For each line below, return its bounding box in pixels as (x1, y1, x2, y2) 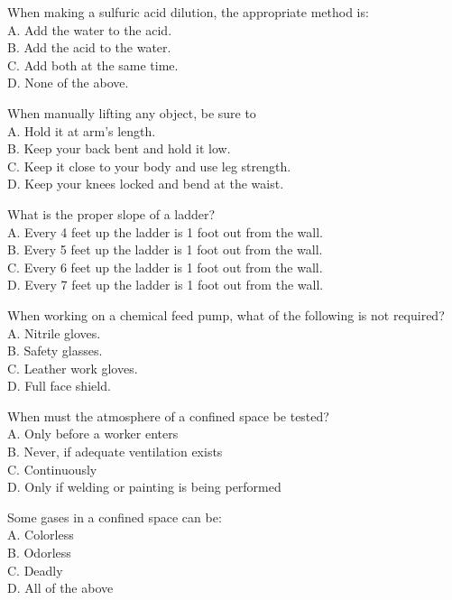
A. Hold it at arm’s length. (7, 121, 156, 140)
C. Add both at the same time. (7, 55, 179, 74)
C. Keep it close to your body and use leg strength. (7, 156, 291, 175)
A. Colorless (7, 525, 74, 544)
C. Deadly (7, 560, 63, 579)
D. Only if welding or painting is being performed (7, 477, 281, 496)
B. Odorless (7, 543, 71, 562)
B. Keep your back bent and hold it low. (7, 139, 231, 158)
